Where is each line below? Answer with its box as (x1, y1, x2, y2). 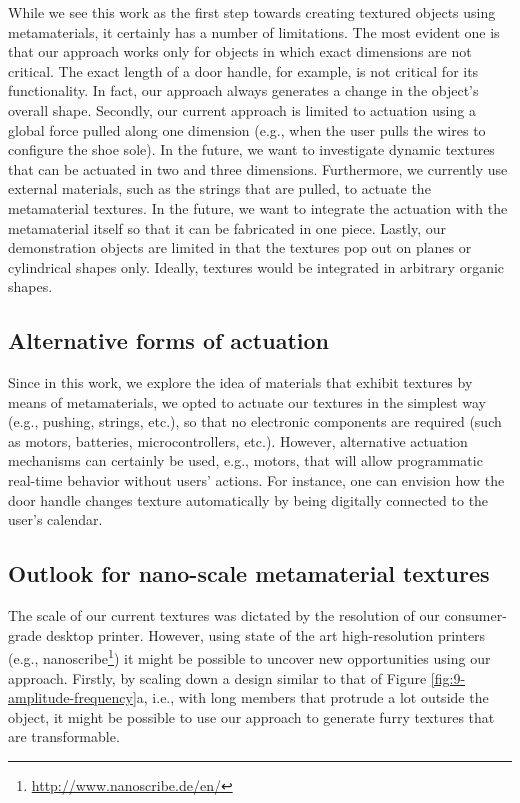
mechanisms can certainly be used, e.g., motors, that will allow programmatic (8, 450, 483, 471)
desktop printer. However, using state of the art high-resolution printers (46, 624, 486, 645)
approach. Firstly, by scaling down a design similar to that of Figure (8, 667, 427, 688)
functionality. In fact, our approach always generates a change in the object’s (8, 80, 479, 101)
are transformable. (8, 726, 120, 747)
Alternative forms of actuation (8, 325, 329, 356)
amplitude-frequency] (8, 687, 137, 708)
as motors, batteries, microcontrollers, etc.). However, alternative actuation (8, 430, 468, 451)
